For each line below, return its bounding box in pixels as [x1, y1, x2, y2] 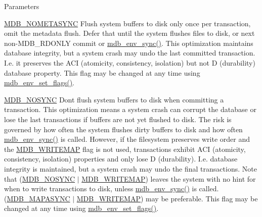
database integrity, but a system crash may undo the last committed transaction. [4, 47, 255, 58]
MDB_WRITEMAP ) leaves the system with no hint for [81, 173, 256, 184]
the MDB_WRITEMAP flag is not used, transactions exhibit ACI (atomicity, [4, 143, 246, 154]
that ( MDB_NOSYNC [4, 173, 75, 184]
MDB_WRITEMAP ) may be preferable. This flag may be [76, 193, 258, 203]
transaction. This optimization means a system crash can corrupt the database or [4, 104, 256, 115]
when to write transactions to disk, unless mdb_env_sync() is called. [4, 183, 219, 194]
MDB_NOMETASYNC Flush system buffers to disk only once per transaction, [4, 18, 251, 28]
